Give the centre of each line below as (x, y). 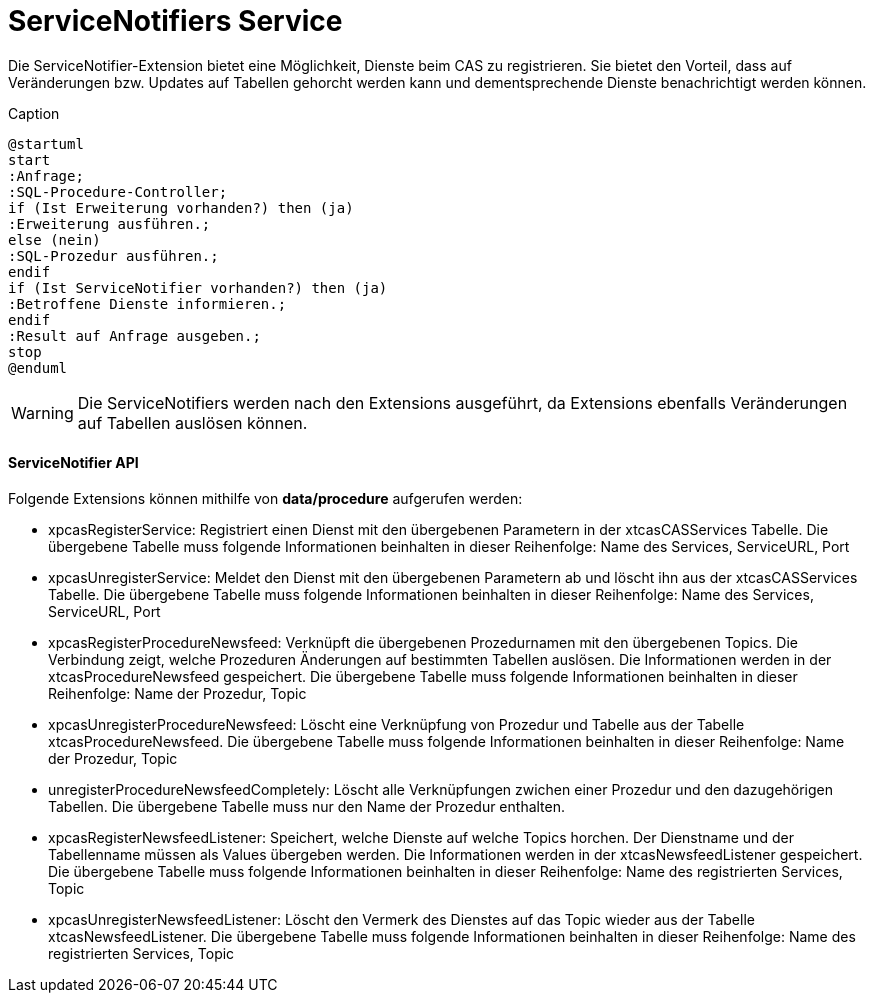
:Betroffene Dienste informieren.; (147, 303)
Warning (42, 412)
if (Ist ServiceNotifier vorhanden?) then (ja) (198, 287)
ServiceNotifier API (73, 463)
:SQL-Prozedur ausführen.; (113, 255)
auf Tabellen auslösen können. (192, 422)
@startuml (46, 143)
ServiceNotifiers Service (175, 21)
